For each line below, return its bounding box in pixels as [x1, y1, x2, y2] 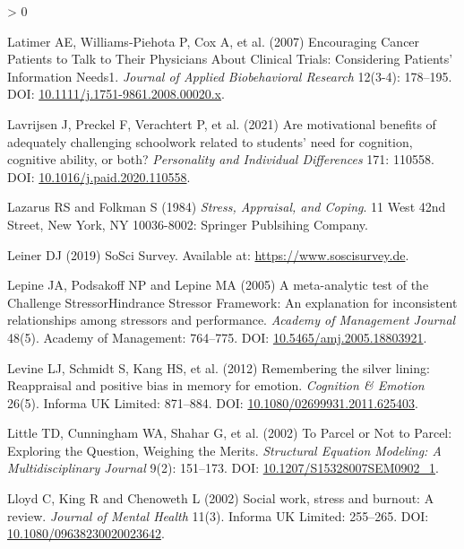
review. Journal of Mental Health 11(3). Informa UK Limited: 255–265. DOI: [7, 506, 429, 525]
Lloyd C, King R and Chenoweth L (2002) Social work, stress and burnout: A [7, 489, 434, 508]
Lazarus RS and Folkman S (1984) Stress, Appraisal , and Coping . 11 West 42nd [7, 197, 446, 216]
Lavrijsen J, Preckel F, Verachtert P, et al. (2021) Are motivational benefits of [7, 114, 436, 133]
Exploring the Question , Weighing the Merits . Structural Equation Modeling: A [7, 440, 442, 459]
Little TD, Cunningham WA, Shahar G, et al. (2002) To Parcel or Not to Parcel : [7, 423, 452, 442]
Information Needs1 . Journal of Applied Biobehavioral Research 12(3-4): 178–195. [7, 66, 452, 85]
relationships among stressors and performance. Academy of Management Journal [7, 310, 456, 329]
